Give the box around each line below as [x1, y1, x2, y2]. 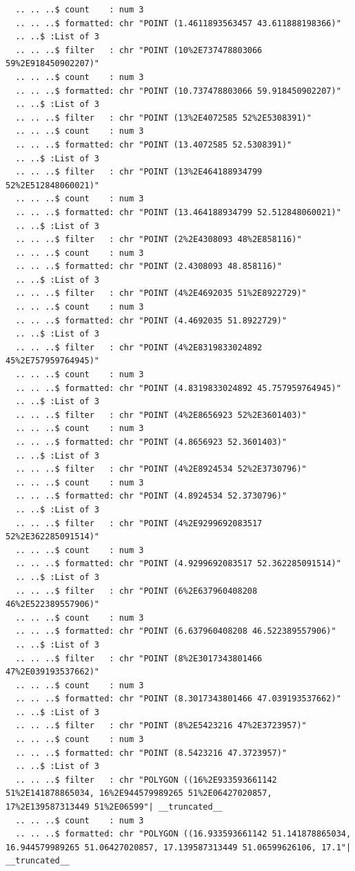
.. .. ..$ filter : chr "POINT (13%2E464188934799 [15, 167, 263, 177]
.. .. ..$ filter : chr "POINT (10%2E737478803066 [15, 45, 263, 55]
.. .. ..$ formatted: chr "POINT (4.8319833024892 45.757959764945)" [15, 383, 341, 393]
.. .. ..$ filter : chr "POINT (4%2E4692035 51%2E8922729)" [15, 288, 307, 299]
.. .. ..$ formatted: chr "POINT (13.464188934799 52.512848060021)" [15, 207, 341, 217]
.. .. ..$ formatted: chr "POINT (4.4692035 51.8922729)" [15, 315, 287, 326]
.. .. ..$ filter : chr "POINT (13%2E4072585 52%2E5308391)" [15, 112, 312, 123]
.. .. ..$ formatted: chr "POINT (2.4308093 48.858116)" [15, 261, 282, 272]
